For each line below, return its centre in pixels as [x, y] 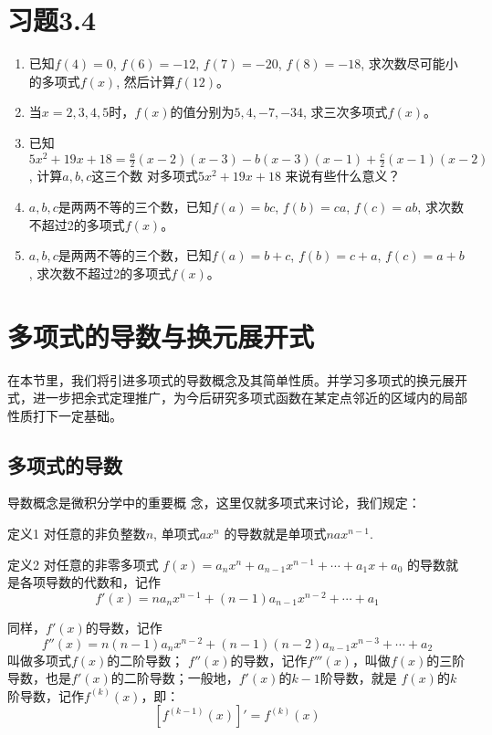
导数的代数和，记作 [103, 582]
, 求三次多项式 [345, 112]
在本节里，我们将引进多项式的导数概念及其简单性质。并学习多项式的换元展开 [237, 379]
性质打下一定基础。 [65, 415]
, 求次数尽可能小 [409, 63]
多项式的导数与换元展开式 [161, 336]
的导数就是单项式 [275, 534]
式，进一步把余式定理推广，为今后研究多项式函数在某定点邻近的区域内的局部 [237, 398]
